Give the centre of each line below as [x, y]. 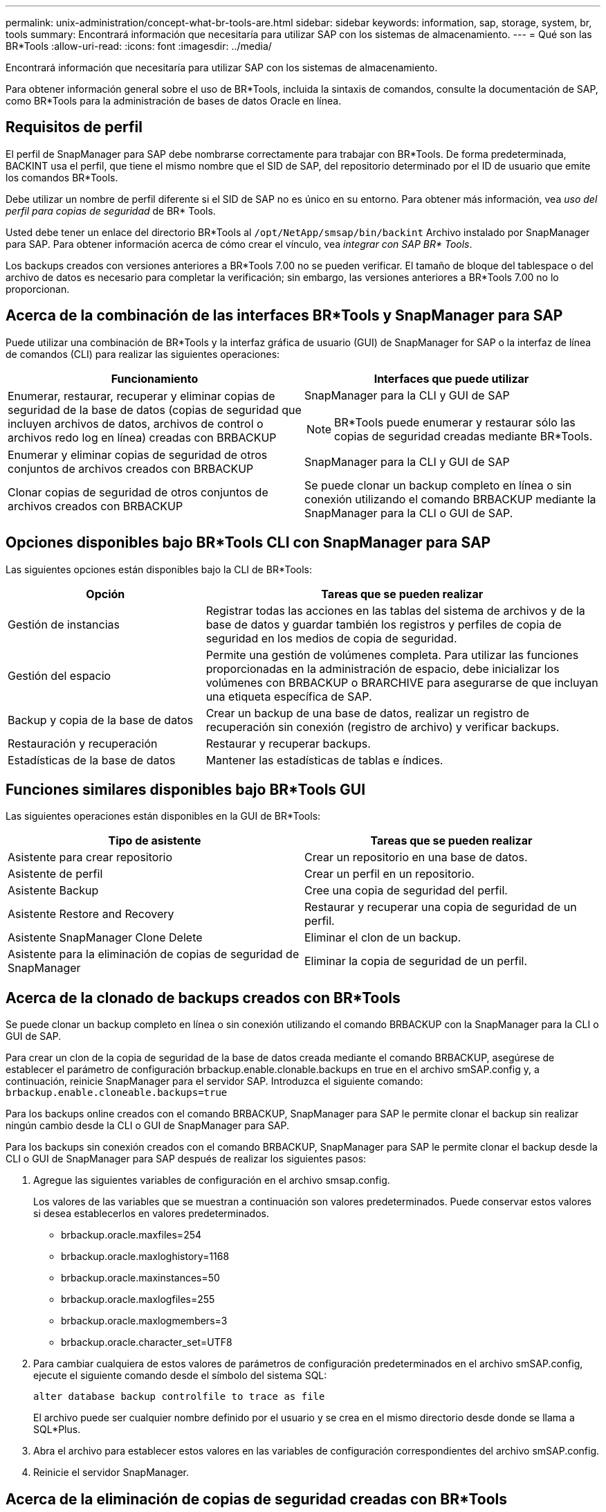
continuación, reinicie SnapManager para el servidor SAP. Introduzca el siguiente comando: [214, 1081]
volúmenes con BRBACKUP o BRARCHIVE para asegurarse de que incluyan [402, 682]
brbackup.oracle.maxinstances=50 [140, 1278]
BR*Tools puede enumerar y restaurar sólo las [455, 422]
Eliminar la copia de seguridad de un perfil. [416, 961]
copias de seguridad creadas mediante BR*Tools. [463, 436]
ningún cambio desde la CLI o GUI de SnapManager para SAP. [148, 1126]
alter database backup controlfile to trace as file [179, 1397]
